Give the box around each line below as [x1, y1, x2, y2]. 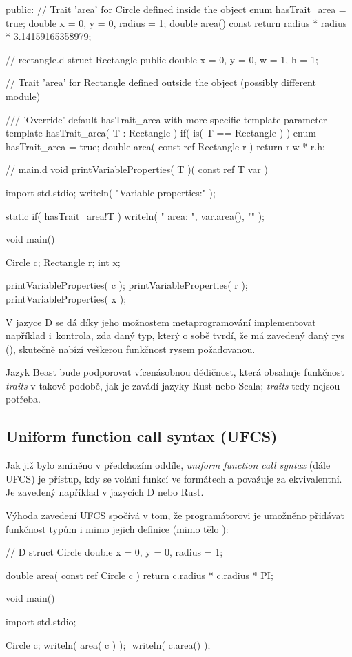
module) [6, 88, 41, 103]
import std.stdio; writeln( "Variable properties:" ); [6, 185, 216, 199]
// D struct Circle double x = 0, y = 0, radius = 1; [6, 545, 223, 559]
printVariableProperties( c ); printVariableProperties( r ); [6, 278, 248, 292]
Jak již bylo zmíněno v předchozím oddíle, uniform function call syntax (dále [6, 458, 331, 472]
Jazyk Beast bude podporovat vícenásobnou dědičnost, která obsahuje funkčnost [6, 365, 345, 379]
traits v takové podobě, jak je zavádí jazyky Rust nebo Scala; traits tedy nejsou [6, 378, 340, 392]
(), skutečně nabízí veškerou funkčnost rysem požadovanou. [6, 341, 256, 356]
